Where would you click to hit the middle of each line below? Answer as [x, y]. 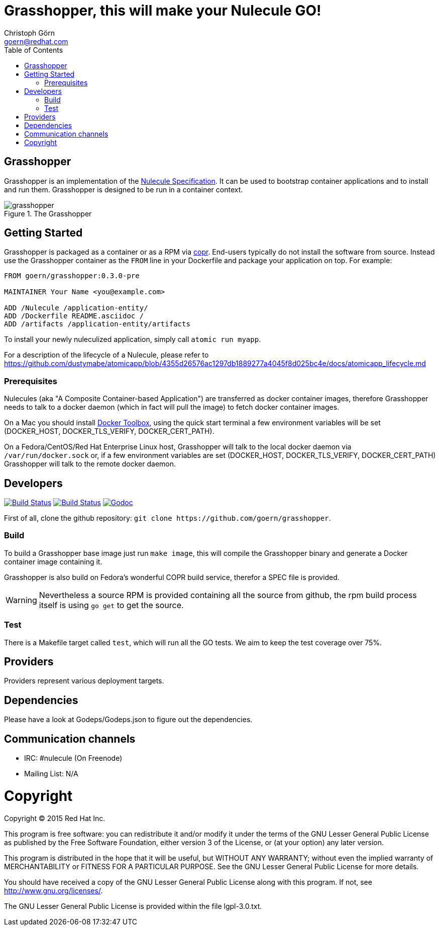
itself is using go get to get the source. [111, 605]
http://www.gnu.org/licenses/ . [53, 890]
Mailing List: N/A [51, 774]
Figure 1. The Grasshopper [48, 213]
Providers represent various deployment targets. [84, 681]
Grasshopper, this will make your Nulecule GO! [163, 11]
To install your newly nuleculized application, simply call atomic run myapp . [133, 339]
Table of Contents [34, 50]
